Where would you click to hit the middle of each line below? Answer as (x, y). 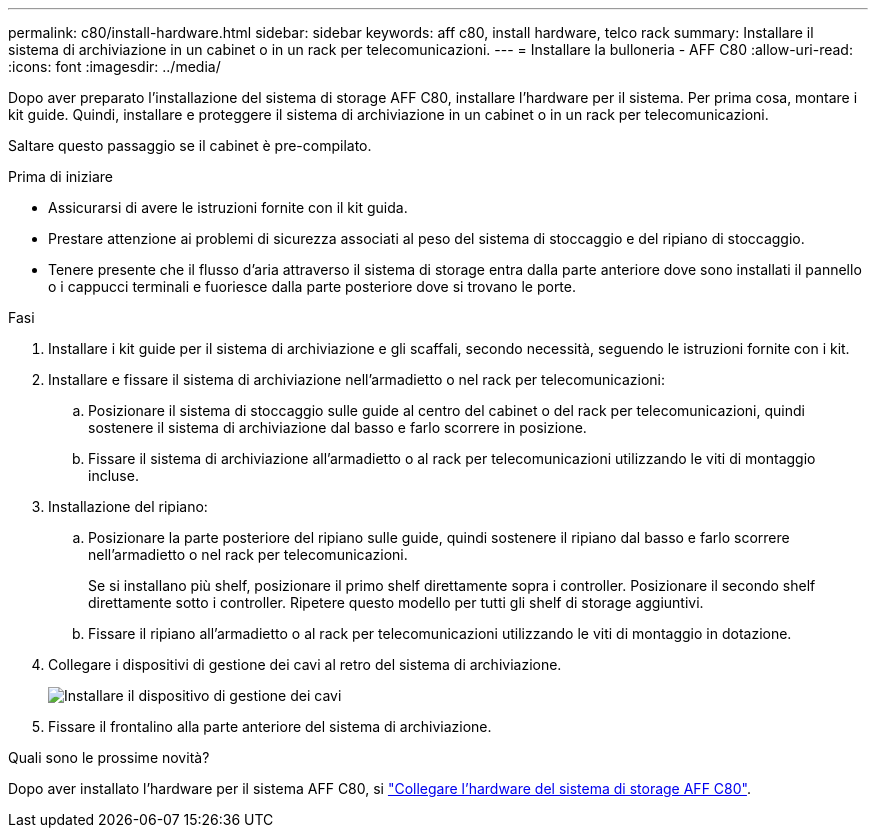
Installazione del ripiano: (128, 506)
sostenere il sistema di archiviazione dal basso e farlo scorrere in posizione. (337, 427)
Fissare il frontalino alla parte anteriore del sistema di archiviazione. (270, 726)
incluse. (113, 475)
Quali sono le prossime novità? (109, 757)
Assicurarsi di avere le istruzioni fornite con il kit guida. (228, 207)
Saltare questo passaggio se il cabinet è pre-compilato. (190, 145)
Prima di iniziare (60, 176)
